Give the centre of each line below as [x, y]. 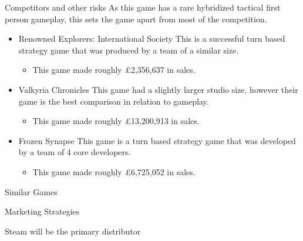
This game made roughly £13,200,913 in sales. [116, 121]
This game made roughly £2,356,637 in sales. [114, 70]
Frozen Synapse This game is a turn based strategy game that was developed [157, 140]
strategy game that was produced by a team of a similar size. [129, 50]
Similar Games [31, 191]
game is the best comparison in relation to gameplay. [114, 101]
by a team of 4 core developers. [75, 152]
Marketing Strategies [42, 211]
